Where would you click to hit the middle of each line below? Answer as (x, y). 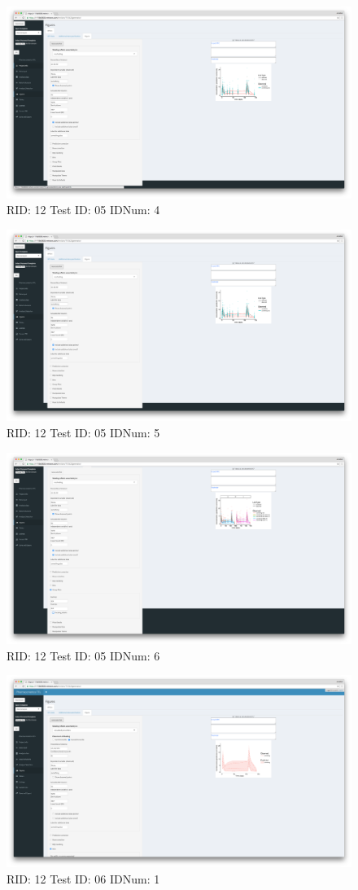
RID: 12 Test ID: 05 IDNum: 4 (83, 210)
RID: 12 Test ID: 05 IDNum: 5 (83, 432)
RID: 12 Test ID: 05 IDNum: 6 (83, 655)
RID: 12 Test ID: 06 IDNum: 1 (83, 878)
